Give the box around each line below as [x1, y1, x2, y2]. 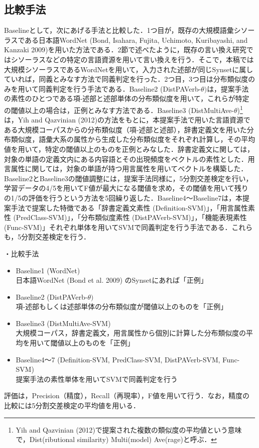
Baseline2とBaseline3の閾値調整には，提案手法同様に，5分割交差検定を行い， [4, 173, 253, 183]
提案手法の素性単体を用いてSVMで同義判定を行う [15, 373, 178, 384]
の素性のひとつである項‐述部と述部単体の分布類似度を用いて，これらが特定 [4, 93, 250, 104]
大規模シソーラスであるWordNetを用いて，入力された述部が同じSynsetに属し [4, 64, 253, 74]
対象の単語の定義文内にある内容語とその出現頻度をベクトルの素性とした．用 [4, 153, 255, 164]
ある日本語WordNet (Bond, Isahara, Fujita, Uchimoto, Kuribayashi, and [24, 34, 248, 45]
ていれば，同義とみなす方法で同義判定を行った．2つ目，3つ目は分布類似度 [4, 74, 248, 84]
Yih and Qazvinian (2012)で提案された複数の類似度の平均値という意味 [15, 424, 242, 435]
